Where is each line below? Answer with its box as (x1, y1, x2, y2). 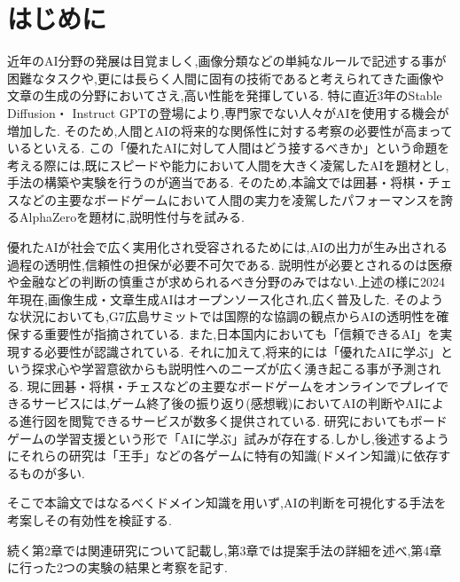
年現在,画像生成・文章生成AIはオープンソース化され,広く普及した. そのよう (7, 289, 444, 308)
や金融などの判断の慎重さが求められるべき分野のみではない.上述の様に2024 (7, 272, 445, 291)
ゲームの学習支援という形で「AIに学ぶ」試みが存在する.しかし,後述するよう (7, 429, 449, 447)
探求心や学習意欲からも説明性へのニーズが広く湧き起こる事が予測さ (31, 359, 429, 378)
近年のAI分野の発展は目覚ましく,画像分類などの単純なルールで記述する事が (7, 51, 447, 70)
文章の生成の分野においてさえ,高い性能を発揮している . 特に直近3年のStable (7, 86, 442, 105)
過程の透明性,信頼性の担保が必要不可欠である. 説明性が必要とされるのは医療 (7, 255, 453, 273)
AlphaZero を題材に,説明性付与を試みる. (19, 208, 246, 226)
